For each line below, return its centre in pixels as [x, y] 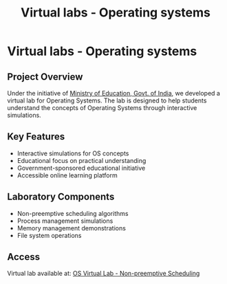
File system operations [49, 235]
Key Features [36, 136]
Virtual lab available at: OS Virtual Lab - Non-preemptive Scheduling [104, 274]
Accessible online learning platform [67, 175]
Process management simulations [65, 221]
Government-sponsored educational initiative [81, 168]
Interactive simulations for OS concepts [73, 153]
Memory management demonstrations [71, 228]
